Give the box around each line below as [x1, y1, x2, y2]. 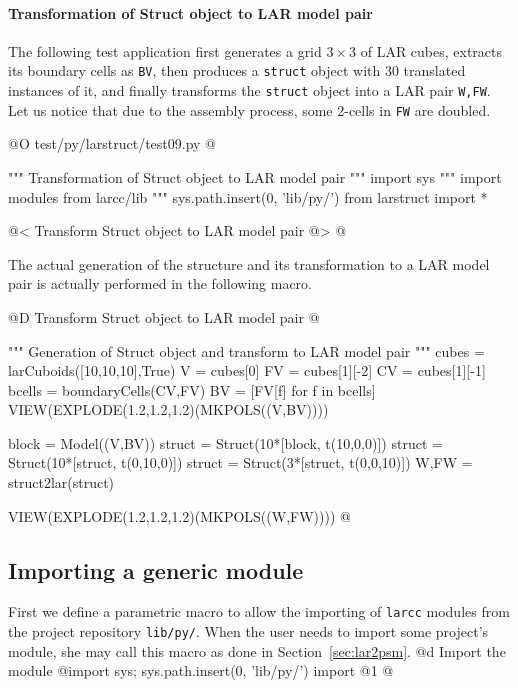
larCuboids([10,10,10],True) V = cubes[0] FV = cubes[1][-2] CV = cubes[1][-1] [8, 360, 486, 381]
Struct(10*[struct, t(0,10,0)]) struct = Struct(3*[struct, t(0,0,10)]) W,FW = [8, 452, 473, 473]
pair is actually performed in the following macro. [8, 273, 312, 294]
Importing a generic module [8, 554, 304, 585]
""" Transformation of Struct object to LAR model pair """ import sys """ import [8, 166, 502, 187]
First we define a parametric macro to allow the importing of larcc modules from [8, 601, 510, 622]
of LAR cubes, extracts [360, 40, 503, 61]
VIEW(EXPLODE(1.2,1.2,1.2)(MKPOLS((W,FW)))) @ [8, 505, 351, 526]
